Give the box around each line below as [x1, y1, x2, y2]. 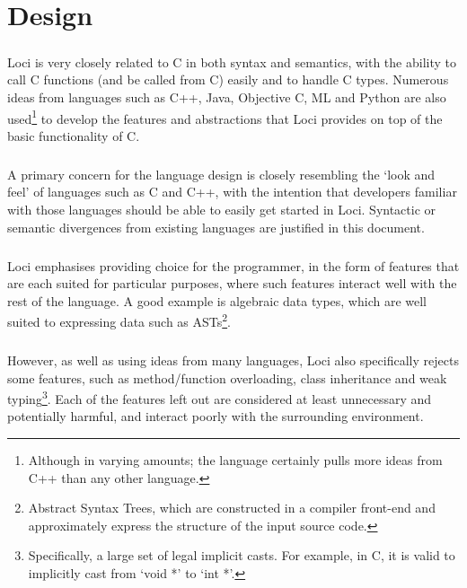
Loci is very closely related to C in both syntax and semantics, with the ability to [7, 52, 456, 71]
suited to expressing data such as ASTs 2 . [7, 310, 232, 330]
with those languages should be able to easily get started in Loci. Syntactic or [7, 199, 436, 218]
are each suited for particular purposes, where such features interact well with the [7, 274, 457, 293]
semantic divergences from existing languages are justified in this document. [7, 217, 425, 236]
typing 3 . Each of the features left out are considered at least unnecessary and [7, 387, 432, 408]
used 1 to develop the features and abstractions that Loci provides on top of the [7, 106, 443, 127]
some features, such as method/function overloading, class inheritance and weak [7, 368, 447, 387]
